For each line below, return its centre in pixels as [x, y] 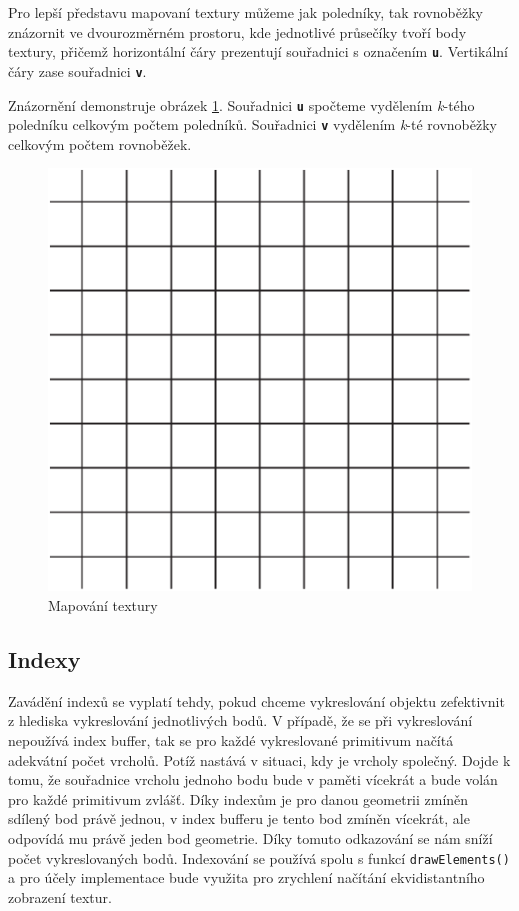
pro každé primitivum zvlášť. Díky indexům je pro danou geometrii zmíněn [238, 798]
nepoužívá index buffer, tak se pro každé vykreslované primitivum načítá [231, 740]
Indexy [44, 659]
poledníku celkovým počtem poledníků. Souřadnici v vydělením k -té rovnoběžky [252, 124]
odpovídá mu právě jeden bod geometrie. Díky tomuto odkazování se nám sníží [250, 837]
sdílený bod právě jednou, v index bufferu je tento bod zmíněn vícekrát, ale [239, 818]
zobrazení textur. [60, 896]
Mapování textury [103, 605]
